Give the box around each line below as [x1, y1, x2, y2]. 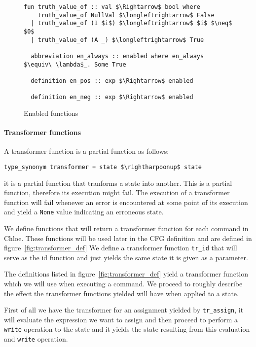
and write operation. [4, 334, 68, 344]
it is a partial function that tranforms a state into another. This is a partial [4, 177, 232, 188]
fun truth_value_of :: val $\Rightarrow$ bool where [24, 3, 200, 10]
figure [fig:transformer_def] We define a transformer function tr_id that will [4, 243, 237, 253]
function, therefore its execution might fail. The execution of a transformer [4, 187, 230, 198]
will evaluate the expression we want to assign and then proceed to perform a [4, 314, 238, 324]
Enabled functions [24, 107, 78, 118]
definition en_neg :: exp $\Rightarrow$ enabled [31, 94, 193, 101]
